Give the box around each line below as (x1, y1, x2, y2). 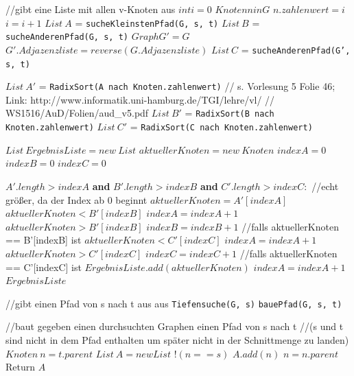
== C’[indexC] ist (5, 259, 82, 274)
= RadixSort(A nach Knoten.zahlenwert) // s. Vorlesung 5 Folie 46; (38, 79, 335, 93)
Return (5, 360, 36, 374)
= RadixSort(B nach (185, 106, 274, 120)
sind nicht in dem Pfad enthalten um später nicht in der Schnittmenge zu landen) (5, 332, 349, 346)
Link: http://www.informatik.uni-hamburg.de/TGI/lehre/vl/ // (5, 92, 275, 106)
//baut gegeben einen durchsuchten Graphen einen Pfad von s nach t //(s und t (5, 319, 344, 333)
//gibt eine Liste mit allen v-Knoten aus (5, 2, 176, 16)
